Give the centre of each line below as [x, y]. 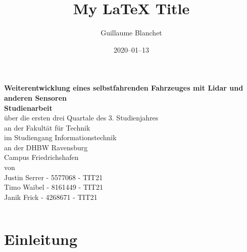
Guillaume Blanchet [131, 33]
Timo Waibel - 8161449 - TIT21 [54, 187]
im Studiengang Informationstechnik [60, 137]
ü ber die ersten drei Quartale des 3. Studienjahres [81, 118]
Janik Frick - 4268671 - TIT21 [51, 197]
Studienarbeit [28, 108]
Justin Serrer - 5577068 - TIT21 [54, 177]
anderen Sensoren [36, 97]
